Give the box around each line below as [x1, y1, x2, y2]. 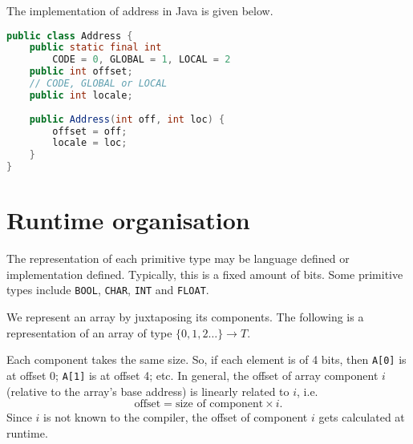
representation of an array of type [6, 324, 172, 341]
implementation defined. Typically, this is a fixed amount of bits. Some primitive [6, 265, 403, 282]
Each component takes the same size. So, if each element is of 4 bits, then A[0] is [6, 351, 407, 368]
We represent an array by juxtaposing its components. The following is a [6, 309, 364, 325]
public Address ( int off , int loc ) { [29, 113, 225, 125]
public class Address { [6, 30, 133, 42]
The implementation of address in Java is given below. [6, 2, 273, 18]
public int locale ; [29, 89, 133, 101]
